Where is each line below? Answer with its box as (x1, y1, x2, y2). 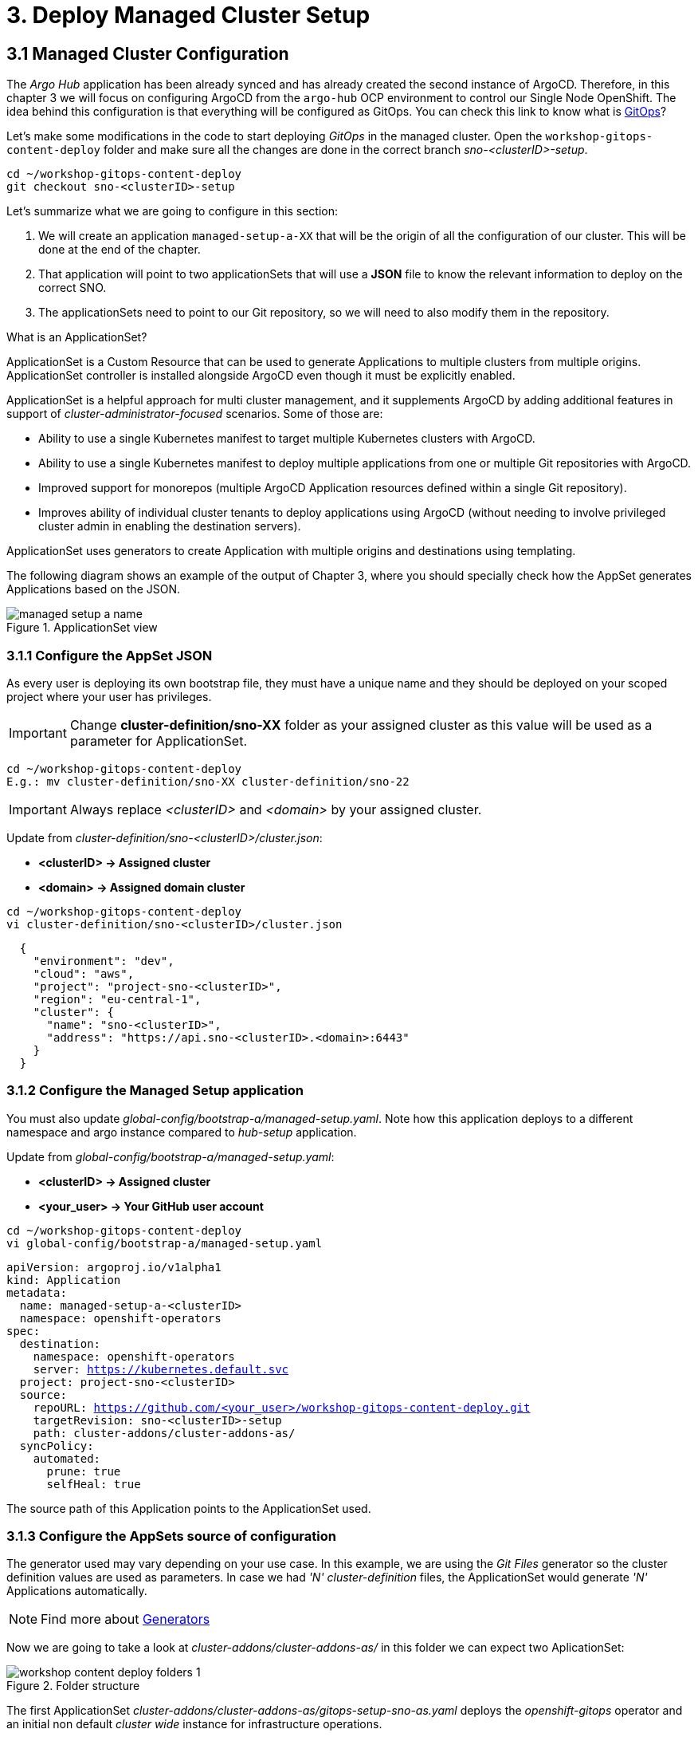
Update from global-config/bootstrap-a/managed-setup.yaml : (6, 1149, 335, 1164)
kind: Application (6, 1273, 121, 1286)
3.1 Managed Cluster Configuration (6, 43, 289, 64)
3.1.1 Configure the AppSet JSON (6, 647, 213, 664)
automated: (33, 1451, 101, 1465)
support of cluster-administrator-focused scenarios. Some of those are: (6, 407, 383, 421)
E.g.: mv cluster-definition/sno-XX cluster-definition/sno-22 (6, 774, 410, 788)
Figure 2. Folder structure (6, 1679, 140, 1693)
